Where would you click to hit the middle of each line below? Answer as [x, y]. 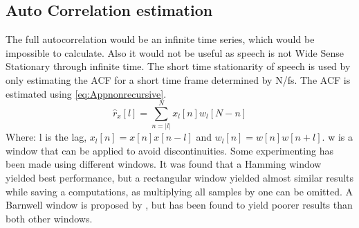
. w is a [337, 137]
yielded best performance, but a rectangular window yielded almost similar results [180, 178]
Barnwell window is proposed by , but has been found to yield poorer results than [179, 205]
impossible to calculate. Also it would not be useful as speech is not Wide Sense [175, 52]
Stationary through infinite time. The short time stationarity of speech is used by [178, 66]
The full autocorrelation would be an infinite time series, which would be [160, 39]
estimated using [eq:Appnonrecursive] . [86, 93]
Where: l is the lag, [46, 137]
